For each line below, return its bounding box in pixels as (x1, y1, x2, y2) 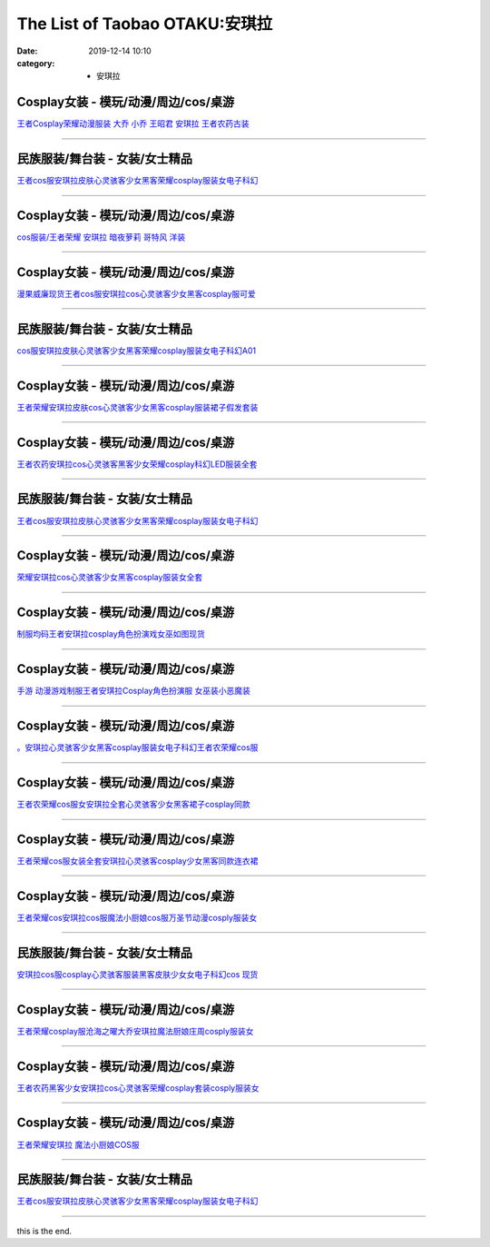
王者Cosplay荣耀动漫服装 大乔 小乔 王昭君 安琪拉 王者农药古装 (16, 118, 250, 129)
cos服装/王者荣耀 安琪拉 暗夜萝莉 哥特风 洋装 (16, 232, 186, 242)
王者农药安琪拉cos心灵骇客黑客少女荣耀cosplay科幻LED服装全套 (16, 459, 258, 470)
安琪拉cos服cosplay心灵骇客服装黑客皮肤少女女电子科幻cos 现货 (16, 968, 259, 980)
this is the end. (16, 1225, 73, 1236)
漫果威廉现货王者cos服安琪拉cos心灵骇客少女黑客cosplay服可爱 (16, 288, 256, 299)
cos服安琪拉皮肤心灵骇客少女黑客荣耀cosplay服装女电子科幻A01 (16, 345, 257, 356)
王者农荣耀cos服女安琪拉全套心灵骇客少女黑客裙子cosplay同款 (16, 799, 251, 810)
